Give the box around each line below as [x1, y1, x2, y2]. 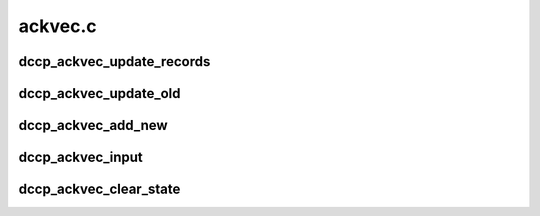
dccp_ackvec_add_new [18, 117, 169, 134]
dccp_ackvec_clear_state [18, 181, 181, 198]
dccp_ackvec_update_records [18, 53, 211, 70]
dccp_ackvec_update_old [18, 85, 181, 102]
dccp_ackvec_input [18, 149, 144, 166]
